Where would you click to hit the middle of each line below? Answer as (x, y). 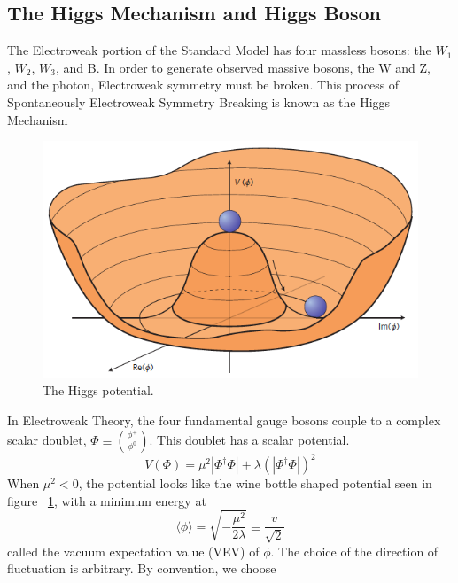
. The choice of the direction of (354, 551)
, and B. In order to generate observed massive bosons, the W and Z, (243, 67)
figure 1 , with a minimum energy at (107, 500)
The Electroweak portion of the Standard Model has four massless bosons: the (219, 50)
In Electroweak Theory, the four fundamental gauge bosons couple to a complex (224, 420)
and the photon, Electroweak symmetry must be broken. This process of (203, 85)
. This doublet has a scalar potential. (249, 439)
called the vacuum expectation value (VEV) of (133, 551)
